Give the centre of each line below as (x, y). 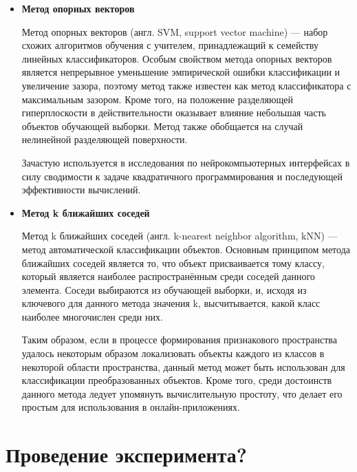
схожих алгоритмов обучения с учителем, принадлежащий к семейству (170, 45)
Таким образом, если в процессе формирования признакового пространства (180, 340)
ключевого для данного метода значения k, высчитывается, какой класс (171, 303)
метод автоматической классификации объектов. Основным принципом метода (186, 249)
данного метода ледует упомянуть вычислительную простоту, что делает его (182, 393)
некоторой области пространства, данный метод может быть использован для (183, 366)
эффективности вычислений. (81, 190)
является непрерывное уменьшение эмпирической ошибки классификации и (181, 72)
